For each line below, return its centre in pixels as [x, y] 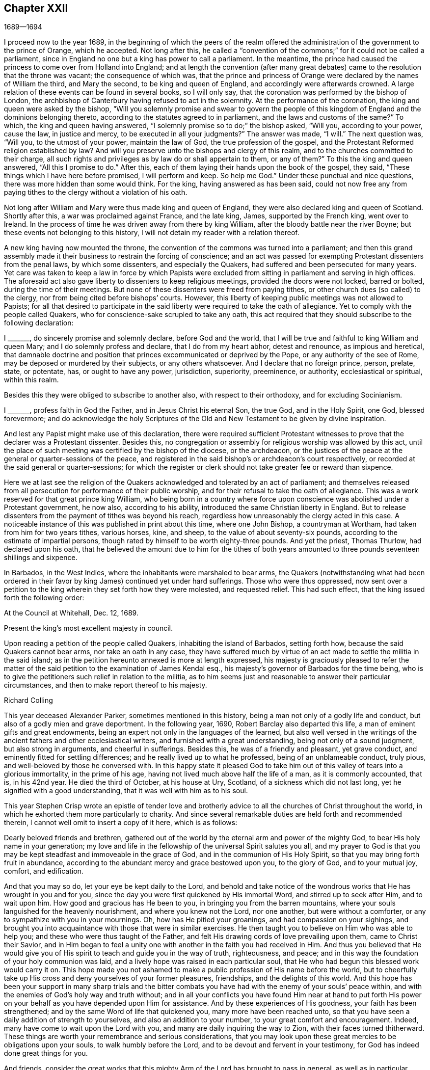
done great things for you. [46, 1053]
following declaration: [39, 323]
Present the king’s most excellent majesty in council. [88, 628]
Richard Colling [28, 700]
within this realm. [31, 380]
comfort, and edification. [44, 871]
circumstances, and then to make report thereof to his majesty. [106, 685]
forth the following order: [44, 598]
